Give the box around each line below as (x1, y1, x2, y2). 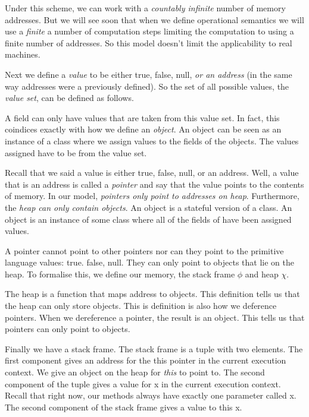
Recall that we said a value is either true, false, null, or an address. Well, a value (5, 166, 299, 179)
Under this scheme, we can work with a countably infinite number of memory (5, 2, 286, 14)
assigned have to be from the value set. (5, 146, 147, 159)
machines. (5, 48, 40, 61)
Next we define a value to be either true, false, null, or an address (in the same (5, 68, 292, 80)
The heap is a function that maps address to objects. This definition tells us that (5, 288, 300, 300)
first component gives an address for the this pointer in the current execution (5, 354, 286, 367)
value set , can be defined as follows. (5, 91, 134, 104)
